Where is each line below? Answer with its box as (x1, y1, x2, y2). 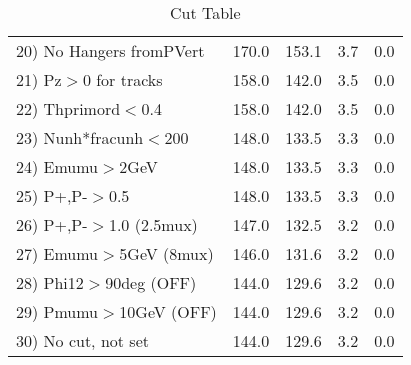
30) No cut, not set (16, 329, 149, 352)
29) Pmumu (16, 300, 99, 323)
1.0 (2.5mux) (108, 213, 198, 236)
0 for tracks (82, 68, 163, 91)
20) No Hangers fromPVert (16, 39, 205, 62)
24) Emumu (16, 155, 99, 178)
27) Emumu (16, 242, 99, 265)
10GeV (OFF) (119, 300, 217, 323)
